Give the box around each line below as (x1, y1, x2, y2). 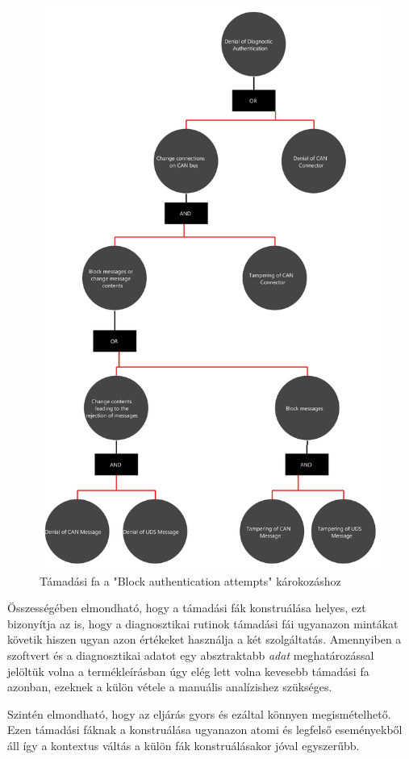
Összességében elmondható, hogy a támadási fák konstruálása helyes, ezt (7, 599, 366, 616)
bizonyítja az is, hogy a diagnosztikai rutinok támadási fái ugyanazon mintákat (7, 615, 399, 632)
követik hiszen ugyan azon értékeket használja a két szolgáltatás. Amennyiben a (7, 631, 402, 648)
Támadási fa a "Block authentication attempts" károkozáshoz (40, 572, 341, 589)
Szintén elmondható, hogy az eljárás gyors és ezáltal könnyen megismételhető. (7, 705, 391, 722)
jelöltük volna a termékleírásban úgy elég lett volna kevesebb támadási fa (7, 662, 369, 679)
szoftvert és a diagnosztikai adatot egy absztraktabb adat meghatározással (7, 647, 374, 663)
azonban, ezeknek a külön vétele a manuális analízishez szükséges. (7, 678, 332, 695)
